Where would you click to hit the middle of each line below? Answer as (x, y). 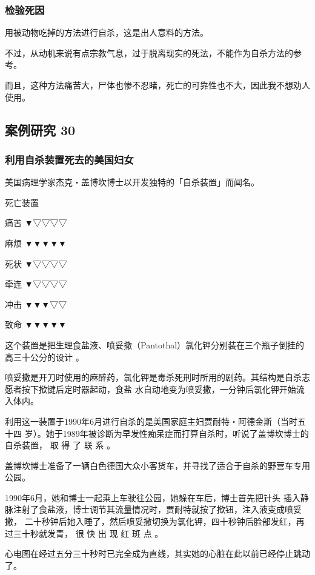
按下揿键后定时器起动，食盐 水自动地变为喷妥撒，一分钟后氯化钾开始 (159, 389)
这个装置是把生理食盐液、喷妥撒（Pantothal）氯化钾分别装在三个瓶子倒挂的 (155, 344)
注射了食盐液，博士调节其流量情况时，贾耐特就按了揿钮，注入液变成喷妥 (157, 509)
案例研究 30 (40, 129)
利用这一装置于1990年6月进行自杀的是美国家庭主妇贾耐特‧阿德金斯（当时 (151, 421)
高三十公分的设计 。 (45, 357)
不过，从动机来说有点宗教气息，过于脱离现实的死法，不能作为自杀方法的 (149, 52)
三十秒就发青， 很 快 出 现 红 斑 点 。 (88, 533)
